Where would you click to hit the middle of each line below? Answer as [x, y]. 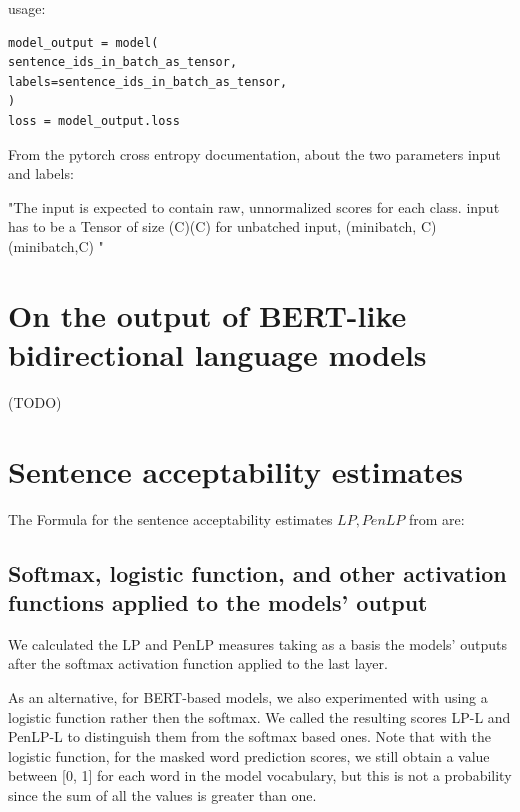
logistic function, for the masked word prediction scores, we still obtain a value [249, 755]
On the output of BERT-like [207, 314]
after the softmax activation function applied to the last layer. [198, 663]
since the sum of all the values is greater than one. [162, 794]
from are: [437, 518]
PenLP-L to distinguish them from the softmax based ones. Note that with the [250, 736]
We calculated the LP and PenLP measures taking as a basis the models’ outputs [257, 643]
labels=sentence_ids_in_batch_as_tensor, [148, 81]
